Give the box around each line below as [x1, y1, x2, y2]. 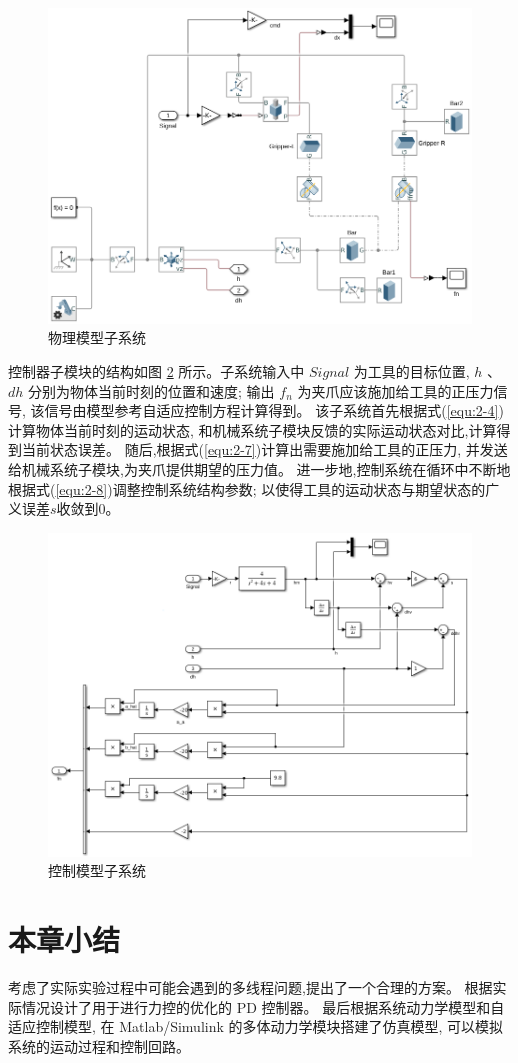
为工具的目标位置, [353, 361, 470, 382]
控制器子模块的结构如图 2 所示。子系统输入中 [8, 361, 305, 382]
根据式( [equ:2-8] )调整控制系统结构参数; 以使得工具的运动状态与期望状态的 [8, 478, 486, 499]
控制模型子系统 [48, 860, 146, 881]
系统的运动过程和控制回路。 [8, 1035, 190, 1056]
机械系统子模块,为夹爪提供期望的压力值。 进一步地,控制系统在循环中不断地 [21, 459, 511, 480]
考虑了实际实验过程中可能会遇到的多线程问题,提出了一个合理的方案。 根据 [8, 977, 493, 998]
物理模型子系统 [48, 327, 146, 348]
